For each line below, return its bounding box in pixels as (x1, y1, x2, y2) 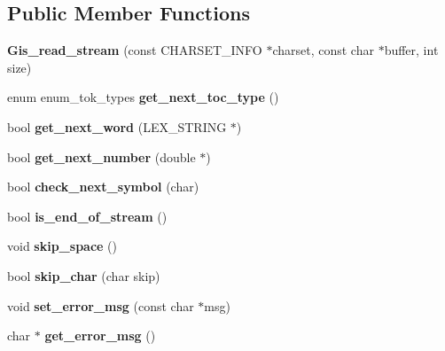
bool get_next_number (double (7, 147, 196, 166)
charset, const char (272, 41, 374, 59)
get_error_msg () (44, 326, 156, 345)
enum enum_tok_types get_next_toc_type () (7, 88, 279, 106)
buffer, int (384, 41, 439, 59)
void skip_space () (7, 237, 117, 255)
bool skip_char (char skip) (7, 266, 160, 285)
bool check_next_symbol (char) (7, 177, 199, 196)
